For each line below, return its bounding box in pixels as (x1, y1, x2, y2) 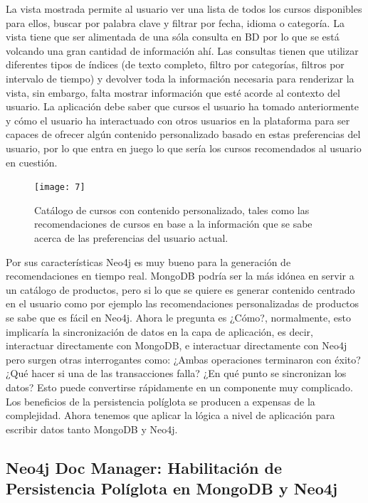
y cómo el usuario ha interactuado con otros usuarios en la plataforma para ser (6, 112, 350, 127)
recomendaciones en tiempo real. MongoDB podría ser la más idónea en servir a (6, 268, 354, 283)
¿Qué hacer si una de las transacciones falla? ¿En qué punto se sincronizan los (6, 366, 347, 381)
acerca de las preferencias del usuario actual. (34, 230, 228, 245)
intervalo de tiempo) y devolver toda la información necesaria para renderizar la (6, 70, 354, 85)
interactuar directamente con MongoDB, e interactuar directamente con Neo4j (6, 338, 347, 353)
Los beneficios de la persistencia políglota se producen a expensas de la (6, 393, 315, 408)
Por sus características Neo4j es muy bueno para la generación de (6, 254, 291, 269)
